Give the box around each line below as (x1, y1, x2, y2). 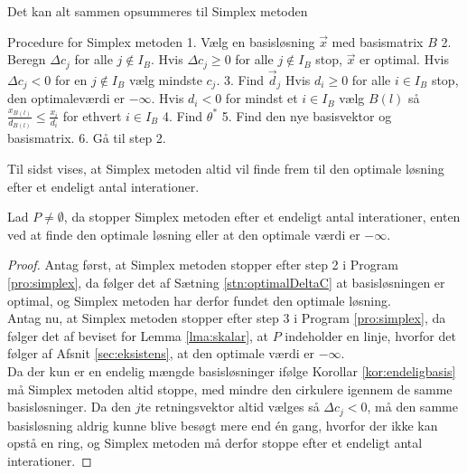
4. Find (162, 106, 203, 125)
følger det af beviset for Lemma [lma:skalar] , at (7, 326, 269, 345)
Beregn (7, 50, 46, 69)
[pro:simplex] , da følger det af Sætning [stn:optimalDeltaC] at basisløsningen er (7, 272, 445, 291)
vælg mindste (128, 70, 202, 89)
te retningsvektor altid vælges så (140, 397, 320, 416)
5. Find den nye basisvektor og (221, 106, 392, 125)
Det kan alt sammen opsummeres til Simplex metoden (7, 2, 308, 20)
